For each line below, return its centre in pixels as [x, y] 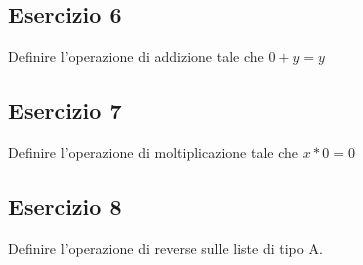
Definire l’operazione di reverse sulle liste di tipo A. [165, 247]
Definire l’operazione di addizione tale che [136, 56]
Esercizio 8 [65, 205]
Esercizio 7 [65, 110]
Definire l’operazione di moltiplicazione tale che [153, 152]
